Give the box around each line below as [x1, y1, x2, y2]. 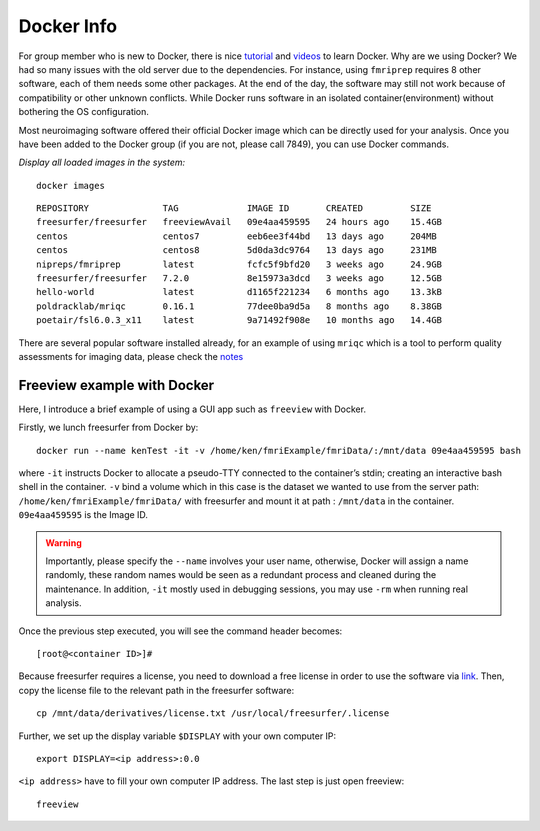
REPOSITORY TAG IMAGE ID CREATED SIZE [36, 203, 432, 214]
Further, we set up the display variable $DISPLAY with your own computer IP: [18, 730, 337, 742]
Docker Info [18, 15, 118, 37]
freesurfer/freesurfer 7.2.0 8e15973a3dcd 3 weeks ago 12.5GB [36, 273, 443, 284]
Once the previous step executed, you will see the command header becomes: [18, 625, 343, 637]
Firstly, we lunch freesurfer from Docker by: [18, 421, 199, 434]
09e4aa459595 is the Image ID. [18, 509, 149, 521]
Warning [45, 536, 82, 549]
